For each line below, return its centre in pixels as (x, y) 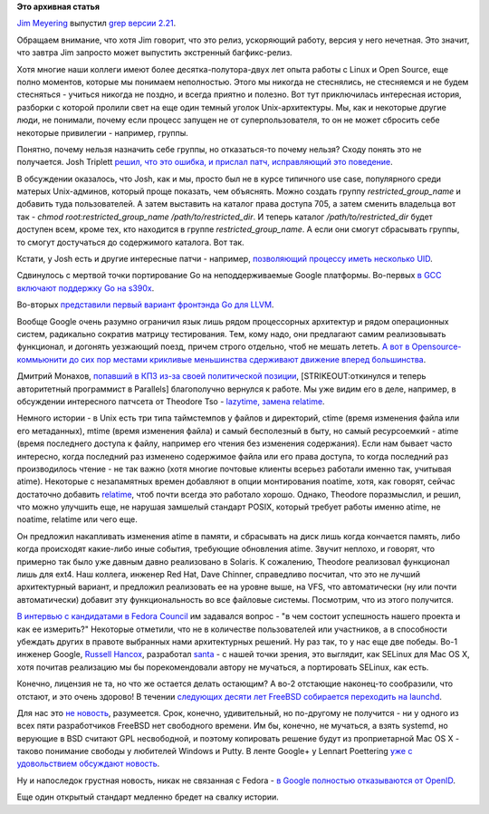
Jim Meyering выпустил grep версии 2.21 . (96, 24)
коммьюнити (42, 359)
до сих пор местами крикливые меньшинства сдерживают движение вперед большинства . (248, 359)
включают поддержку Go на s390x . (86, 288)
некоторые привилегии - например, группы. (103, 132)
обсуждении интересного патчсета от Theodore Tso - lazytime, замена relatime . (171, 401)
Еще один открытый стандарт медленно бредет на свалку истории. (148, 797)
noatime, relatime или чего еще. (77, 519)
